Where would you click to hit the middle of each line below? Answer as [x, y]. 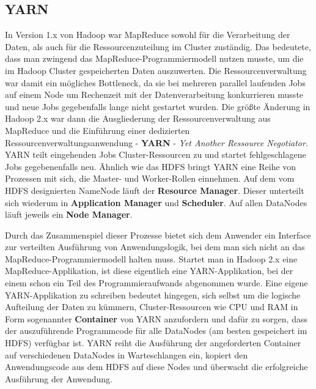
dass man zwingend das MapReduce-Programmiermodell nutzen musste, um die [154, 58]
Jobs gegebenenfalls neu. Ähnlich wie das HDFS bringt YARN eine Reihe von [151, 166]
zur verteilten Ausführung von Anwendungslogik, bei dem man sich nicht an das [155, 247]
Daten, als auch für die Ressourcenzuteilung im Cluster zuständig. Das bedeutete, [158, 46]
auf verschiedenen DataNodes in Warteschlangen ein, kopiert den [127, 354]
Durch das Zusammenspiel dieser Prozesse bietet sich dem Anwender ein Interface [158, 235]
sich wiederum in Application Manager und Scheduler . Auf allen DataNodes [156, 202]
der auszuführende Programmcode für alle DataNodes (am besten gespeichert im [156, 331]
